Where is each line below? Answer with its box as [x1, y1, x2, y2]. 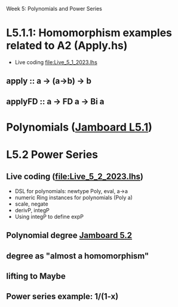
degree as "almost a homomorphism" [6, 251, 149, 261]
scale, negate [14, 200, 49, 207]
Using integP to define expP [14, 213, 84, 220]
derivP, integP [14, 206, 50, 213]
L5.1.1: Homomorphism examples [6, 26, 172, 40]
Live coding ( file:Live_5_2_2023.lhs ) [6, 171, 143, 182]
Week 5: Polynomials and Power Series [6, 5, 103, 12]
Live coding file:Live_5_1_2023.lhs [14, 58, 97, 65]
